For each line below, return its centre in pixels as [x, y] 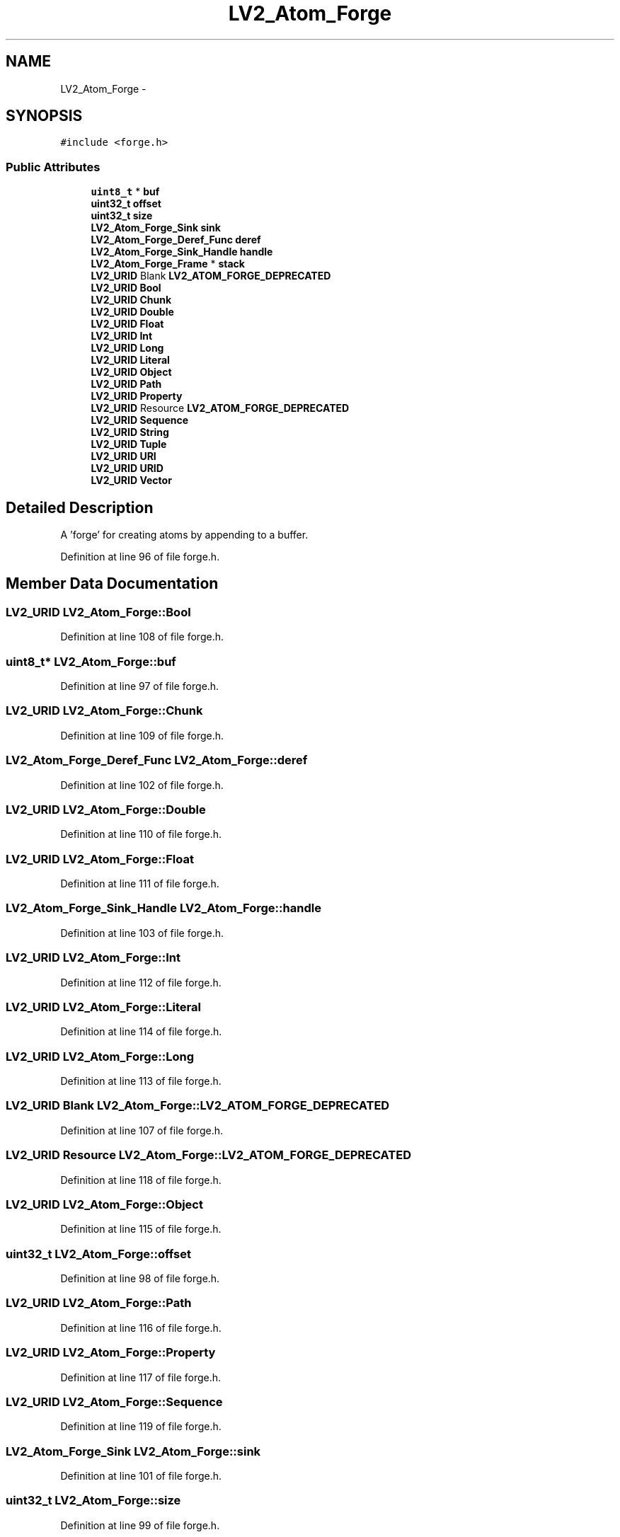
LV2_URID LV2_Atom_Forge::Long [100, 1056]
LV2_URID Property [137, 396]
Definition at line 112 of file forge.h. [141, 982]
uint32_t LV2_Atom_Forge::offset [98, 1254]
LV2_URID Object [131, 372]
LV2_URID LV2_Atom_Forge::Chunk [104, 711]
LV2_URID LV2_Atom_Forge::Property [111, 1353]
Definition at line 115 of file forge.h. [141, 1229]
